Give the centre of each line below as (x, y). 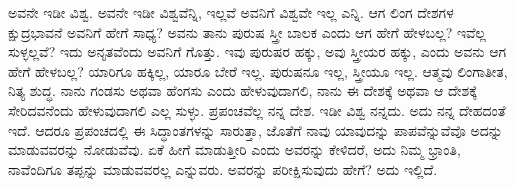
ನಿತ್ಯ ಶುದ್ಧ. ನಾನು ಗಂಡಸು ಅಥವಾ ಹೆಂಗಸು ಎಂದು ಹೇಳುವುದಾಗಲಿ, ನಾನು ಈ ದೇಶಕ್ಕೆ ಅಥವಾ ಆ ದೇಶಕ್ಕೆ (242, 90)
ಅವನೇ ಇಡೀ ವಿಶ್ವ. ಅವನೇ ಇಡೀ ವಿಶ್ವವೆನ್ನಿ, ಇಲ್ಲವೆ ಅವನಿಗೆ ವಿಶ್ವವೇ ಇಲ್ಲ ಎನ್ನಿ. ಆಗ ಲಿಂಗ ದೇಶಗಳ (231, 12)
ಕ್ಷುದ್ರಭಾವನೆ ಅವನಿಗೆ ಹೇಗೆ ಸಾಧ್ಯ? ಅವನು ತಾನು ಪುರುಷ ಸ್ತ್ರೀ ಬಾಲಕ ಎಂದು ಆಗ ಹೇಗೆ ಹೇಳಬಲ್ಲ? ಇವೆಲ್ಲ (247, 31)
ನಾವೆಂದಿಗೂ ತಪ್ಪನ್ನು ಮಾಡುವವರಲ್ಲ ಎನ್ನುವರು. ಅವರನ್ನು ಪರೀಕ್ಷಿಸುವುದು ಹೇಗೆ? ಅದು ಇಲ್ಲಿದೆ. (223, 168)
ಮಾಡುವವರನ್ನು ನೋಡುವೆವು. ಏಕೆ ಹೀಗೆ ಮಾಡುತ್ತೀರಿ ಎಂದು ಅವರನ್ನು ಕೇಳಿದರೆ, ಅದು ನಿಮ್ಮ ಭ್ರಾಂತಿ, (234, 149)
